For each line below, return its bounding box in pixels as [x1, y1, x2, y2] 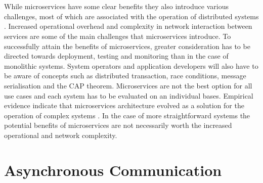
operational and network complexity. [4, 129, 117, 140]
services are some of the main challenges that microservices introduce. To [4, 30, 231, 41]
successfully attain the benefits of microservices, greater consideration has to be [4, 40, 250, 51]
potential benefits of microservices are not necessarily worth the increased [4, 120, 232, 130]
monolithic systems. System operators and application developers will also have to [4, 60, 258, 71]
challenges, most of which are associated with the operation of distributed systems [4, 11, 259, 21]
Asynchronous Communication [4, 159, 222, 180]
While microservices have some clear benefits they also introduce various [4, 1, 229, 12]
